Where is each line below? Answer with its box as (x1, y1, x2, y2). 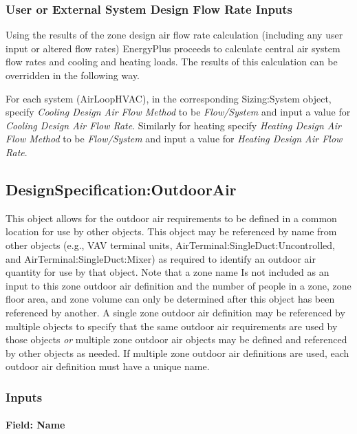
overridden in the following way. (6, 68, 140, 82)
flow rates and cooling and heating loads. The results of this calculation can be (6, 54, 338, 69)
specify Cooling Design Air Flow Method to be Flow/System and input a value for (6, 105, 351, 119)
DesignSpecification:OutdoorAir (6, 178, 237, 199)
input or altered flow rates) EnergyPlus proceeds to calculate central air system (6, 41, 340, 55)
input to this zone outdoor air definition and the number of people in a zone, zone (6, 278, 351, 292)
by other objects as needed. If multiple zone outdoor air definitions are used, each (6, 345, 349, 360)
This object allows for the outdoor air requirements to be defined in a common (6, 210, 337, 225)
